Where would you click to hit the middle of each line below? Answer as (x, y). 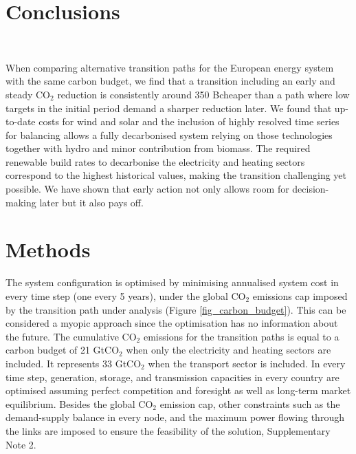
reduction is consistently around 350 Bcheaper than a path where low (203, 94)
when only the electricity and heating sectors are (229, 350)
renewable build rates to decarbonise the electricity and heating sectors (155, 161)
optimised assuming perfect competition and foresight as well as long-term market (178, 390)
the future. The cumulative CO (71, 336)
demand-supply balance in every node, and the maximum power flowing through (175, 417)
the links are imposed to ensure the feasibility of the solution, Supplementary (168, 430)
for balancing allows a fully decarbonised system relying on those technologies (169, 134)
